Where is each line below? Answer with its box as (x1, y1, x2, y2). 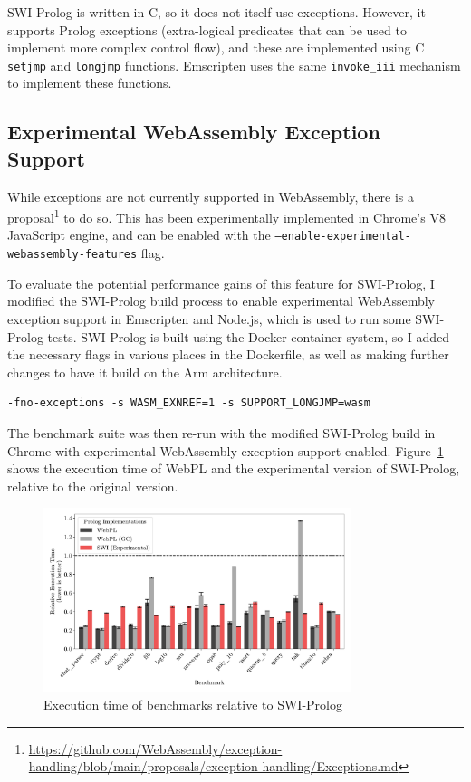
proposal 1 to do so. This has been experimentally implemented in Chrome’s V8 (7, 205, 446, 226)
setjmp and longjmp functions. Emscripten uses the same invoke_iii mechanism (7, 55, 461, 74)
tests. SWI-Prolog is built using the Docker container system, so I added (47, 327, 450, 346)
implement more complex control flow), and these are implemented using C (7, 38, 425, 57)
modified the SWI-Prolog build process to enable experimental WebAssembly (7, 291, 435, 310)
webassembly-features (7, 248, 138, 262)
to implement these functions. (7, 73, 172, 92)
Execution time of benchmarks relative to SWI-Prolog (43, 695, 342, 714)
